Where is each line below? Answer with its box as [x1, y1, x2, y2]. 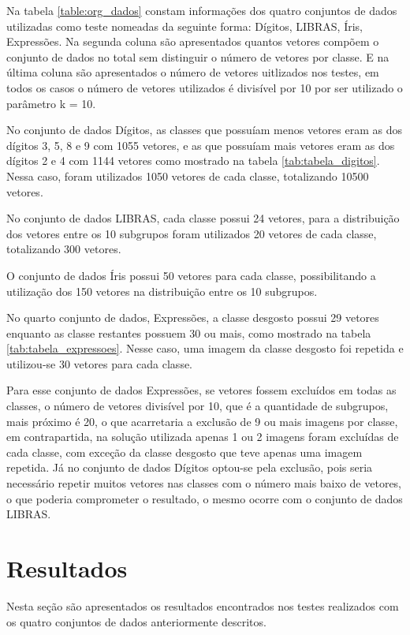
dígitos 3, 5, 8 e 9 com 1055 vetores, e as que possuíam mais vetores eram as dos [6, 136, 395, 153]
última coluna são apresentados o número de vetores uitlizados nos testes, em [6, 64, 379, 80]
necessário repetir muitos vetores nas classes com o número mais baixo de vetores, [6, 475, 402, 491]
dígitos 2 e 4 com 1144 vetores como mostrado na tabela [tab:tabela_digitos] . [6, 152, 380, 169]
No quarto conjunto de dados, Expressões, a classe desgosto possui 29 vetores [6, 309, 379, 326]
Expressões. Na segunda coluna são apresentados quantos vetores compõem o [6, 33, 379, 50]
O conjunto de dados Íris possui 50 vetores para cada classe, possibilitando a [6, 267, 376, 283]
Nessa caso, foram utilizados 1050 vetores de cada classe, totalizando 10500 [6, 167, 369, 184]
